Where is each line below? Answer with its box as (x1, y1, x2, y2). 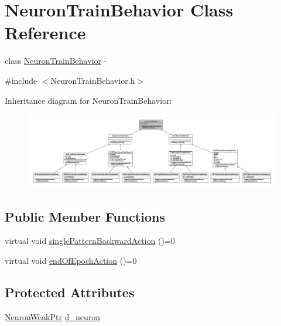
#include (5, 74, 37, 86)
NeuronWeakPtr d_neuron (5, 310, 100, 322)
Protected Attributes (5, 283, 135, 301)
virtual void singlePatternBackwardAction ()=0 (5, 235, 175, 247)
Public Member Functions (5, 207, 165, 225)
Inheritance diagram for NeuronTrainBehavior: (5, 94, 172, 106)
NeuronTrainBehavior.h (50, 74, 135, 86)
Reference (5, 21, 86, 45)
